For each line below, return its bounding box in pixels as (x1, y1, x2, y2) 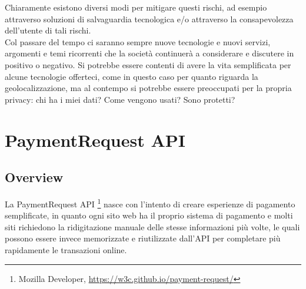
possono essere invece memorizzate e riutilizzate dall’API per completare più (5, 232, 281, 244)
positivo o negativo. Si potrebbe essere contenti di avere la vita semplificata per (5, 58, 291, 70)
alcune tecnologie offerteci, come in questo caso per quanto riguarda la (5, 70, 258, 82)
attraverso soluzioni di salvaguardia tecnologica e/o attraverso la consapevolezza (5, 12, 294, 25)
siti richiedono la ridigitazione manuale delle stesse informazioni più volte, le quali (5, 220, 300, 233)
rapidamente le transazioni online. (5, 243, 127, 256)
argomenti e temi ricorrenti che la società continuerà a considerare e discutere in (5, 47, 294, 59)
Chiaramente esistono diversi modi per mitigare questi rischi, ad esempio (5, 1, 267, 13)
